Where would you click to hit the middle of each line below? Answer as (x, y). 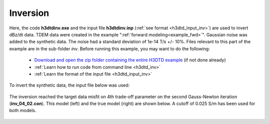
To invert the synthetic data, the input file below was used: (69, 85)
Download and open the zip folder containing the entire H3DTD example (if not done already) (130, 60)
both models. (23, 111)
